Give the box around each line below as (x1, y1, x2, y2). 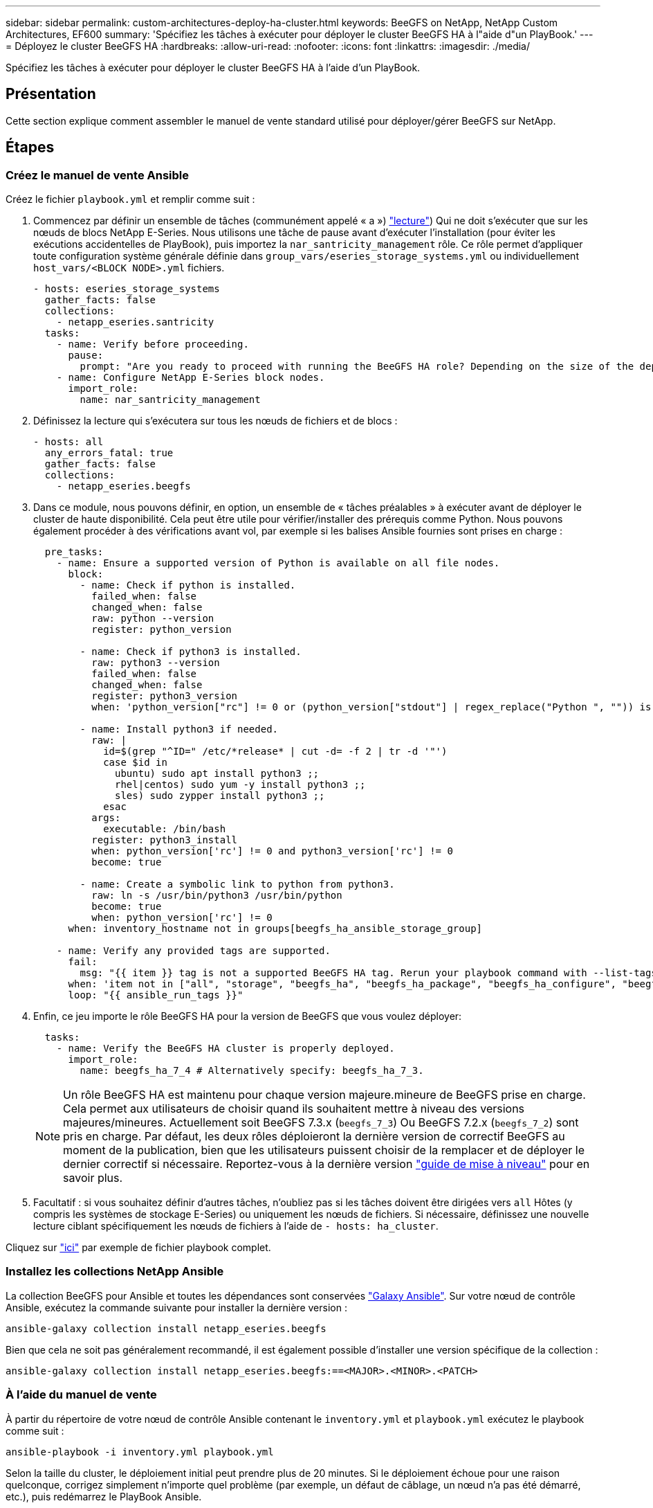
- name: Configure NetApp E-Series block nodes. (56, 372, 325, 384)
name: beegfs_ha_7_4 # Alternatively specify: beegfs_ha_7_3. (80, 1065, 424, 1077)
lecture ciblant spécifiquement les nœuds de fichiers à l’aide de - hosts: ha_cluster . (33, 1220, 439, 1232)
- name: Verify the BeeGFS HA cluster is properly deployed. (56, 1043, 395, 1054)
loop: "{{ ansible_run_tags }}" (68, 989, 243, 1001)
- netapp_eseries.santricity (56, 316, 214, 328)
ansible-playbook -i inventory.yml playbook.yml (6, 1446, 274, 1457)
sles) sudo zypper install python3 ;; (115, 790, 325, 802)
